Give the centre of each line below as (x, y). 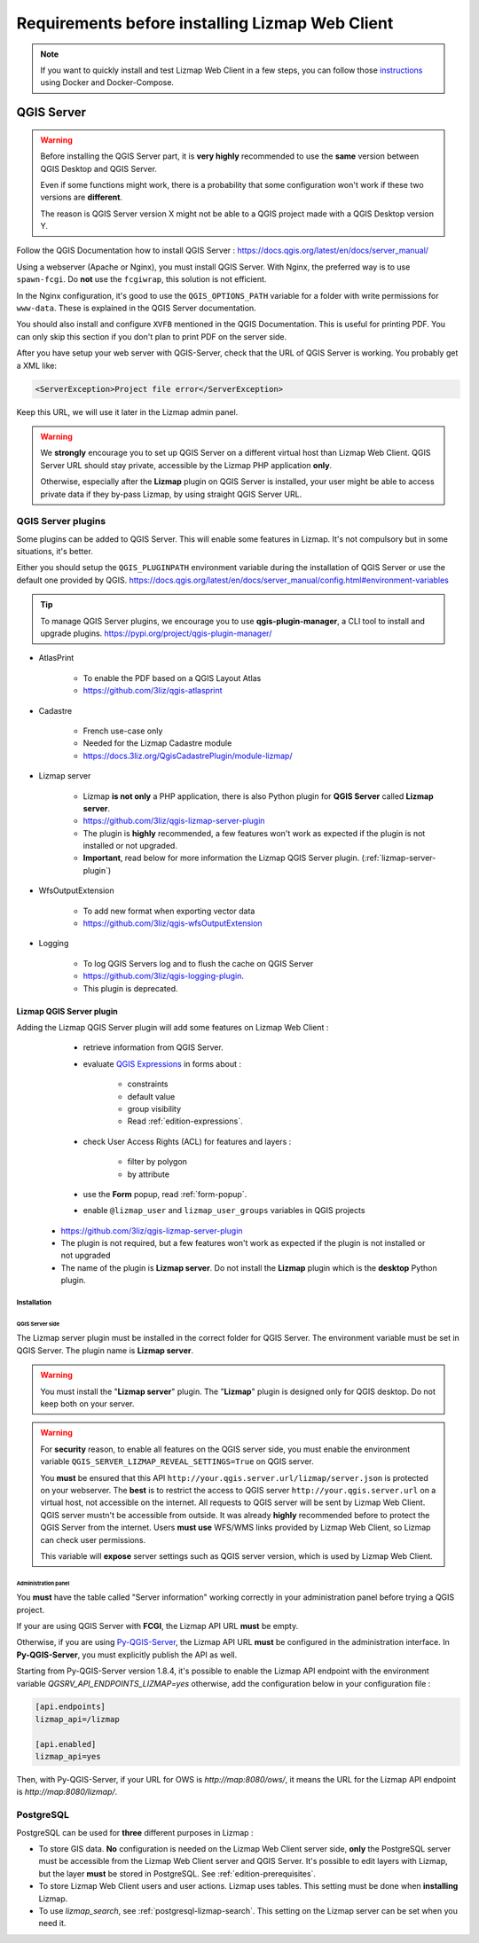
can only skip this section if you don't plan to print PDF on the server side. (152, 336)
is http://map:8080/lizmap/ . (67, 1792)
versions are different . (82, 197)
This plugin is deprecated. (130, 988)
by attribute (149, 1174)
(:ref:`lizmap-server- (399, 858)
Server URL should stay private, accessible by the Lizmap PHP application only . (186, 465)
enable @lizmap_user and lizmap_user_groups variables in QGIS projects (224, 1210)
